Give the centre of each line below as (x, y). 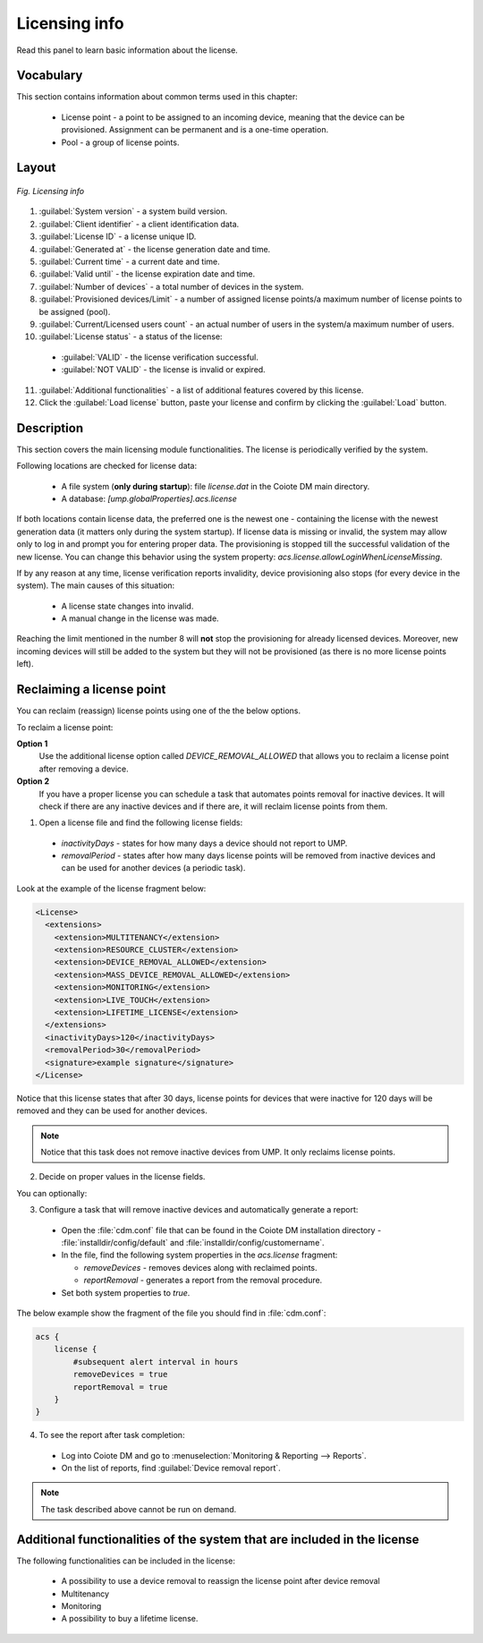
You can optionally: (52, 1193)
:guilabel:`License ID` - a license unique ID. (118, 236)
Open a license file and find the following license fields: (141, 822)
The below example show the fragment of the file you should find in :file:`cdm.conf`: (171, 1313)
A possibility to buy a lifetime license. (130, 1619)
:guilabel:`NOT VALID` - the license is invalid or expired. (163, 370)
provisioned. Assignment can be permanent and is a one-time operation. (195, 130)
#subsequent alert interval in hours (156, 1362)
